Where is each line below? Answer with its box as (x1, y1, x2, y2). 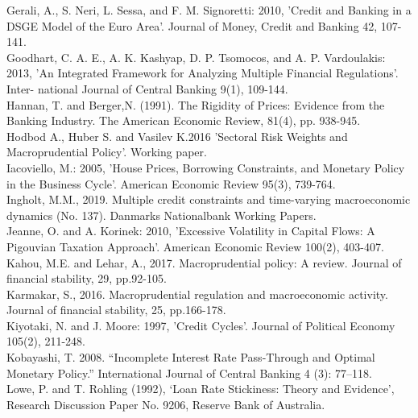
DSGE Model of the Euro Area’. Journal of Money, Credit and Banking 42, (6, 17, 378, 34)
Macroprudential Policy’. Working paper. (6, 143, 207, 160)
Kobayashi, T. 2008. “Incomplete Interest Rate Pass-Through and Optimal (6, 349, 375, 366)
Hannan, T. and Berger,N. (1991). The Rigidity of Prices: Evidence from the (6, 96, 385, 113)
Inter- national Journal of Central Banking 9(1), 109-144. (6, 80, 288, 97)
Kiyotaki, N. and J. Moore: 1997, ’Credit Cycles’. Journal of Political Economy (6, 317, 395, 333)
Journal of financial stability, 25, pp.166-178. (6, 301, 226, 318)
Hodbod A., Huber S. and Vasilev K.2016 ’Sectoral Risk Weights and (6, 127, 348, 144)
